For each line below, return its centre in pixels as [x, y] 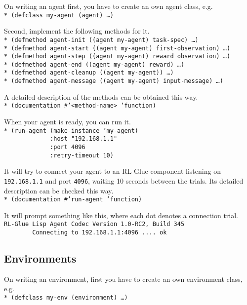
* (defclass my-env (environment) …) [66, 298]
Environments [40, 258]
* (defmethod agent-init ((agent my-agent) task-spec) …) [101, 40]
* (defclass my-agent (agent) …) [59, 15]
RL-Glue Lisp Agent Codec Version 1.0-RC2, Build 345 [94, 224]
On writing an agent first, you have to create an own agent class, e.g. [108, 6]
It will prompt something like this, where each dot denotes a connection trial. [121, 215]
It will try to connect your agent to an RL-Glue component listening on [112, 171]
